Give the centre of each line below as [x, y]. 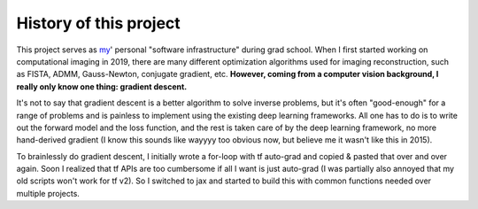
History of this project [98, 23]
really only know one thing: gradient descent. [102, 86]
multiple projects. [48, 193]
